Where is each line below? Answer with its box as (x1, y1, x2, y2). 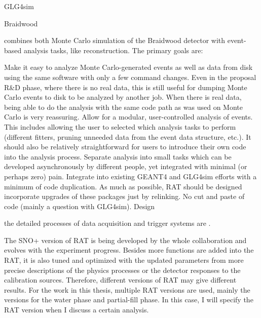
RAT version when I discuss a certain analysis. (4, 304, 149, 315)
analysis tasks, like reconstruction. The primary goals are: (23, 45, 203, 55)
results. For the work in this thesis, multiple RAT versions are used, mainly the (4, 284, 250, 295)
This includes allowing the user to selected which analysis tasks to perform (4, 121, 236, 132)
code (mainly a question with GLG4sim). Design (4, 201, 155, 211)
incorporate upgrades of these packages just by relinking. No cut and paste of (4, 191, 245, 202)
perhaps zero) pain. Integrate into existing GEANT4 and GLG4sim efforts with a (4, 171, 257, 181)
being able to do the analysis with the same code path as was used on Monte (4, 101, 243, 112)
